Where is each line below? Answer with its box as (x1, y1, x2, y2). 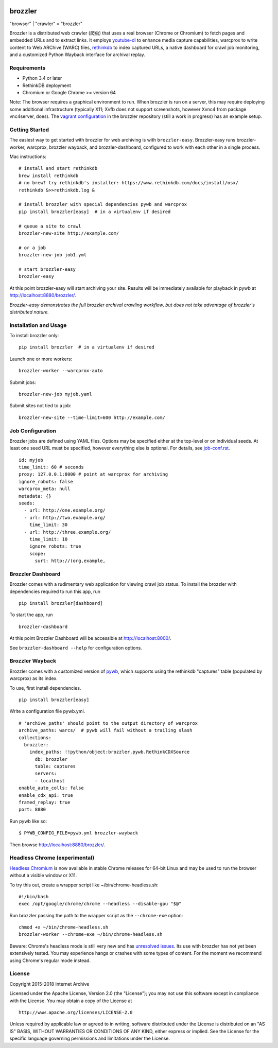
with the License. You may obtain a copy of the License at (9, 998, 132, 1004)
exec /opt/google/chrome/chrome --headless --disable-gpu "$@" (19, 901, 182, 907)
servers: (34, 771, 57, 777)
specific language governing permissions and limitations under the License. (9, 1035, 170, 1042)
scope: (29, 551, 46, 556)
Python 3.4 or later (22, 75, 62, 81)
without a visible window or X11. (9, 872, 77, 879)
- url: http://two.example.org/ (24, 515, 106, 520)
